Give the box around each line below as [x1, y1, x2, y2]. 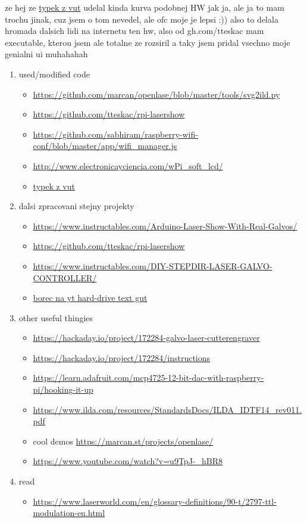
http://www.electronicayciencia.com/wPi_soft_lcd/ [33, 159, 223, 172]
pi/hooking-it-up [33, 383, 93, 396]
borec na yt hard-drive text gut [33, 291, 148, 304]
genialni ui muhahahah [5, 48, 88, 60]
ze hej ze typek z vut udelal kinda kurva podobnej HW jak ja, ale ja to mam [5, 1, 284, 13]
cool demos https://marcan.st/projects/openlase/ [33, 434, 214, 447]
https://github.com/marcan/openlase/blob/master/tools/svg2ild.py [33, 88, 280, 100]
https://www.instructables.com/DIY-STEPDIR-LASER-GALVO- [33, 259, 272, 272]
